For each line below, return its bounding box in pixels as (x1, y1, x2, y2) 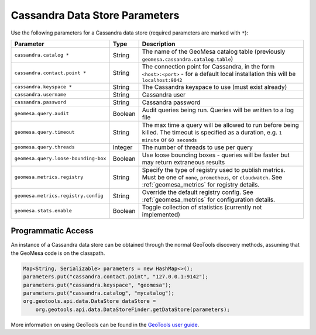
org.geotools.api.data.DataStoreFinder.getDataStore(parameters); (35, 306, 231, 313)
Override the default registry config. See (142, 188, 254, 196)
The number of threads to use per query (142, 143, 253, 151)
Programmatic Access (11, 226, 94, 236)
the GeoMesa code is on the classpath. (11, 249, 105, 257)
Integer (112, 143, 133, 151)
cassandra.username (14, 91, 67, 98)
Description (142, 40, 176, 48)
